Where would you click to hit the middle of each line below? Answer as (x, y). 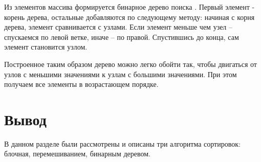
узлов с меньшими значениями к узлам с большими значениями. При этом (121, 74)
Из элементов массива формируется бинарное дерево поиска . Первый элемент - (129, 7)
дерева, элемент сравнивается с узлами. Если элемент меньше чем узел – (118, 27)
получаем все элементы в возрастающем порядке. (81, 84)
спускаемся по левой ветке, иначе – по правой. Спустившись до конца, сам (122, 37)
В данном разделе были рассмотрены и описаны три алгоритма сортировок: (122, 143)
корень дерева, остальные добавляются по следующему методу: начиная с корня (129, 17)
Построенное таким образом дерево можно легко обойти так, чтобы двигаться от (130, 64)
